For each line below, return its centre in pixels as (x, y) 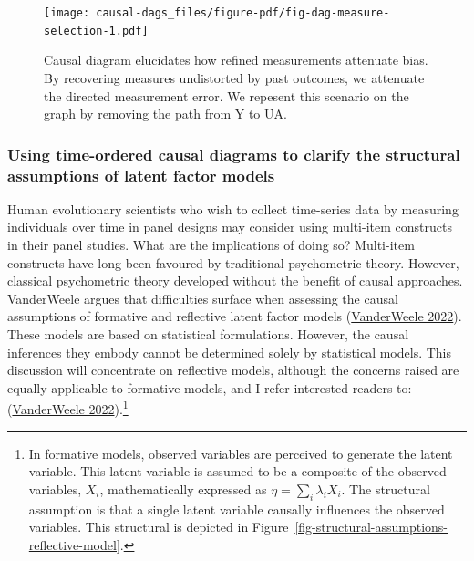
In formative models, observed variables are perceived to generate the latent (241, 453)
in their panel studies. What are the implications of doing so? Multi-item (211, 245)
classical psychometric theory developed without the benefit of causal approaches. (235, 280)
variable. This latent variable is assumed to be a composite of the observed (237, 471)
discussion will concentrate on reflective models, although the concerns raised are (233, 370)
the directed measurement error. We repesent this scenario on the (227, 95)
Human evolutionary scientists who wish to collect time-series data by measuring (233, 208)
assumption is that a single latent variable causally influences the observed (237, 509)
